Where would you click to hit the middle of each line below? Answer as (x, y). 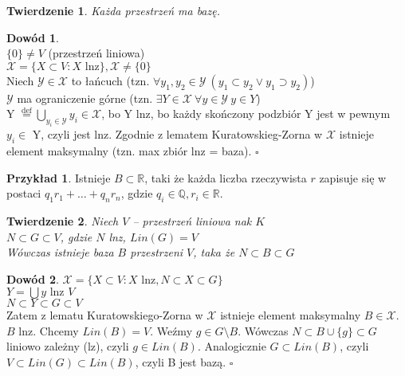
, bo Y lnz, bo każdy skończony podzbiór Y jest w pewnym (246, 114)
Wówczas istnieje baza (60, 252)
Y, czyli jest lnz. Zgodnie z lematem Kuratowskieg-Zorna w (177, 134)
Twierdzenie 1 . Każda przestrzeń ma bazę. (113, 10)
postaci (24, 193)
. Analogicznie (232, 346)
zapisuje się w (353, 177)
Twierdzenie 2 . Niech (63, 220)
